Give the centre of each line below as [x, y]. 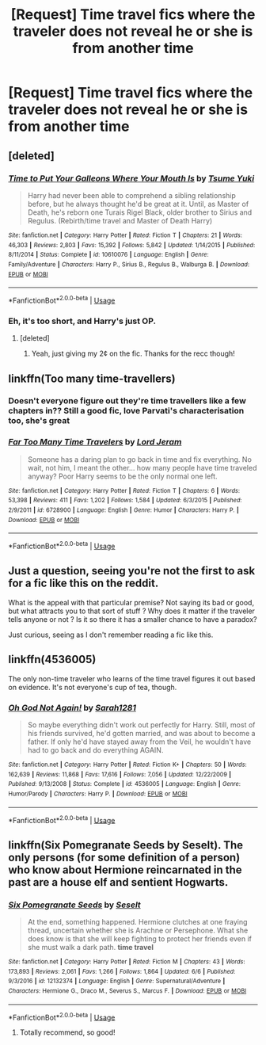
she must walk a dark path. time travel [91, 947]
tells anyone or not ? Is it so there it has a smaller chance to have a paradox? [133, 619]
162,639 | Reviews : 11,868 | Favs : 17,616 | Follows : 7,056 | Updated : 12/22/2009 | [120, 774]
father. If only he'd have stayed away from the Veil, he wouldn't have [139, 742]
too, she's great [39, 421]
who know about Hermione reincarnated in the [125, 870]
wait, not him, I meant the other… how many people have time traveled [142, 467]
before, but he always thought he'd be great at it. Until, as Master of [138, 204]
